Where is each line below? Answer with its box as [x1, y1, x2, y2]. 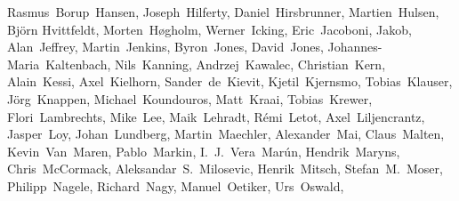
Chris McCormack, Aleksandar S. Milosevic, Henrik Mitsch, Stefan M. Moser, [7, 159, 443, 178]
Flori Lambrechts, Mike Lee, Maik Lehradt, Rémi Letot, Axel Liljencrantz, [7, 107, 425, 125]
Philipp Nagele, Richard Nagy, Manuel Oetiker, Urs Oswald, [7, 176, 344, 195]
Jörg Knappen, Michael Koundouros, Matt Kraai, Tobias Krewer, [7, 89, 373, 108]
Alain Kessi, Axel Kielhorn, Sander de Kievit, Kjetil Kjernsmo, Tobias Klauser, [7, 72, 453, 91]
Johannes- [327, 37, 382, 56]
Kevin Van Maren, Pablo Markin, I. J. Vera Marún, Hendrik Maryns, [7, 141, 400, 160]
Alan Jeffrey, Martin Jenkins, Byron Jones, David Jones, [7, 37, 324, 56]
